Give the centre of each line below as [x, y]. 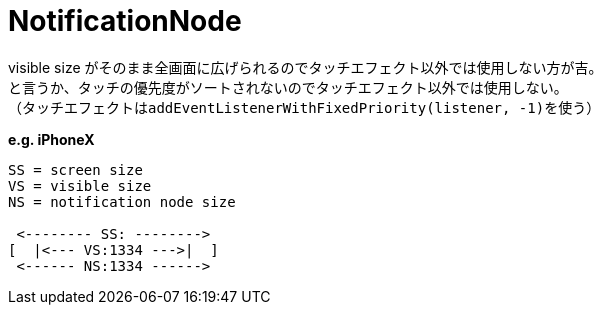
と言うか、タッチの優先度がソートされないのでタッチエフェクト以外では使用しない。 [288, 87]
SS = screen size [75, 169]
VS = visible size [80, 185]
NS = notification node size [122, 201]
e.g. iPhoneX [51, 139]
